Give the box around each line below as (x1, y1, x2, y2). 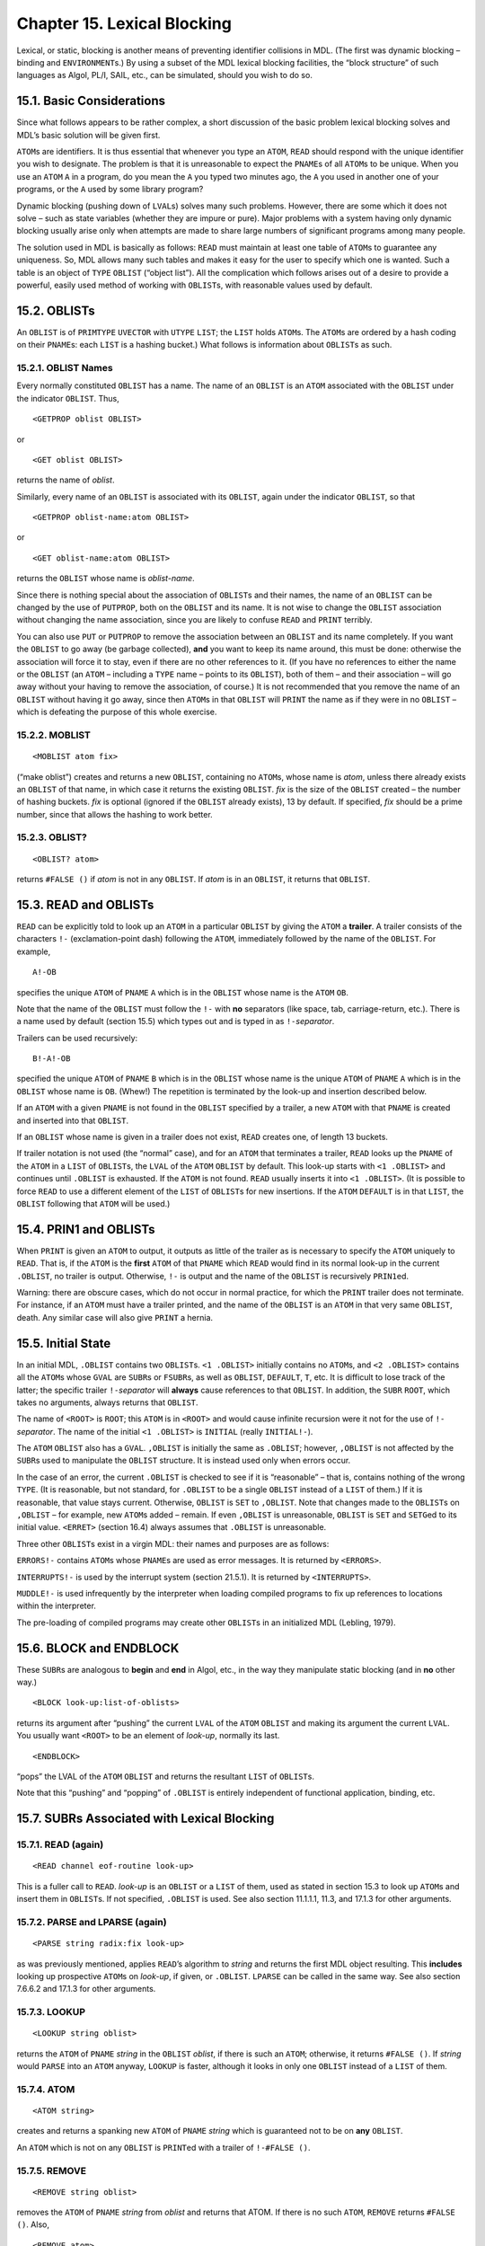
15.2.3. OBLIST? (16, 831, 87, 844)
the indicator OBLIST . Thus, (16, 393, 120, 403)
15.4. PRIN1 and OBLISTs (16, 1222, 155, 1237)
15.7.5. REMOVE (16, 2164, 87, 2177)
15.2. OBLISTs (16, 303, 95, 318)
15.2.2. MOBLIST (16, 729, 92, 741)
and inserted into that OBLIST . (16, 1115, 129, 1126)
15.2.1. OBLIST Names (16, 361, 113, 374)
